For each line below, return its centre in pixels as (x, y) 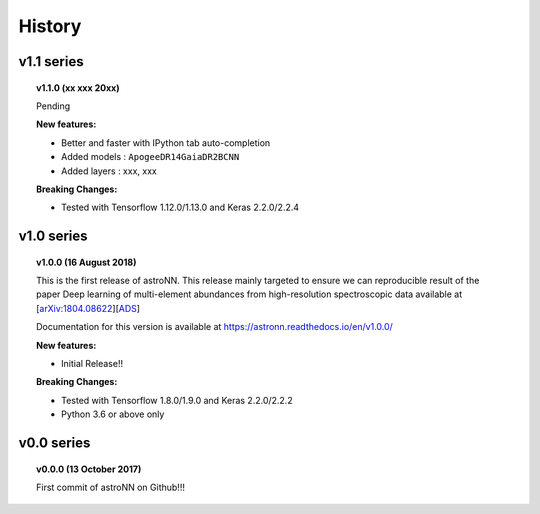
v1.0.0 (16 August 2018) (86, 262)
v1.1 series (51, 61)
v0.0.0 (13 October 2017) (89, 469)
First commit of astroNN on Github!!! (110, 487)
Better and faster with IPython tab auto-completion (166, 142)
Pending (53, 106)
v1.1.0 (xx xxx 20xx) (78, 87)
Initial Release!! (92, 364)
